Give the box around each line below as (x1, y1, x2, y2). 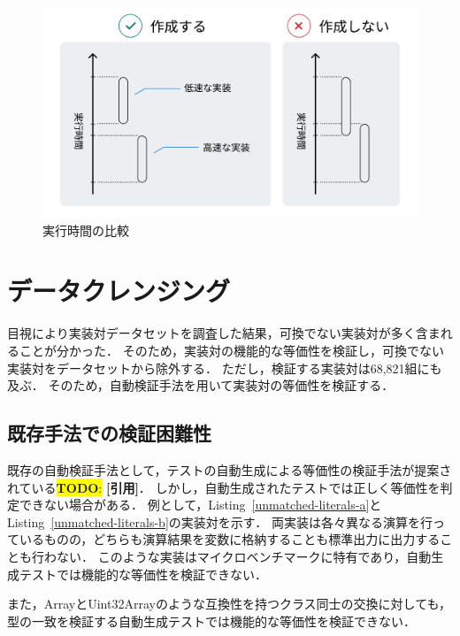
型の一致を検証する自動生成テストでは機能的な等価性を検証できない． (7, 611, 416, 630)
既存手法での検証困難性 (7, 419, 211, 447)
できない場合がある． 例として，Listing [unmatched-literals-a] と (19, 495, 382, 514)
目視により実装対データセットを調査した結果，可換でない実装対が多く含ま (7, 324, 441, 342)
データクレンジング (7, 272, 231, 309)
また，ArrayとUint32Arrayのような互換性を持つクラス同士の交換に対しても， (7, 594, 451, 613)
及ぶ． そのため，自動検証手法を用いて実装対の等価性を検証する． (7, 376, 395, 395)
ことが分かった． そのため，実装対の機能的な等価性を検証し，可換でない (19, 341, 444, 359)
